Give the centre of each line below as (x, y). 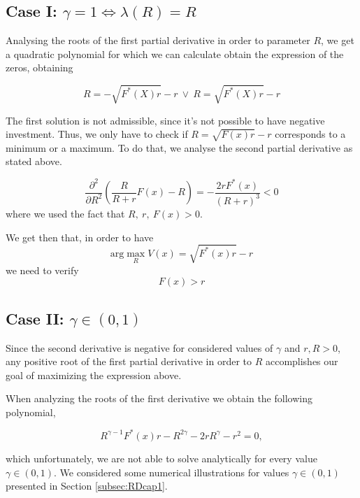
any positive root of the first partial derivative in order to (129, 361)
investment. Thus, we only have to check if (97, 134)
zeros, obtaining (39, 67)
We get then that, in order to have (80, 237)
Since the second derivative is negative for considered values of (139, 347)
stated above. (34, 161)
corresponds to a (310, 134)
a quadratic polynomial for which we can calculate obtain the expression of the (175, 54)
